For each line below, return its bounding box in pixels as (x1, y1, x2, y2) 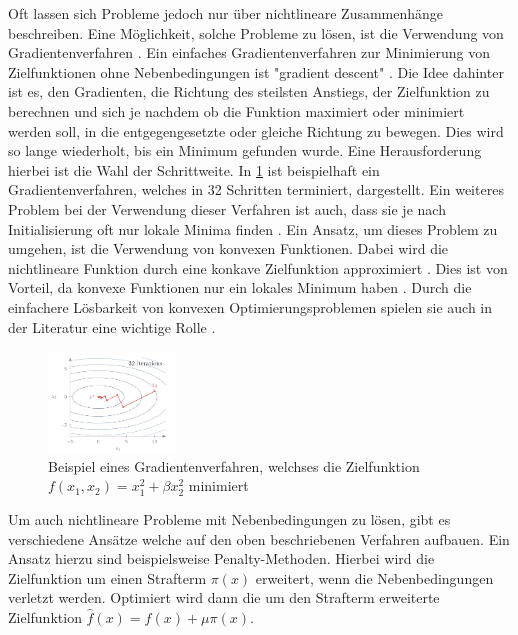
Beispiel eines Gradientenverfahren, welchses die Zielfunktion (48, 455, 420, 476)
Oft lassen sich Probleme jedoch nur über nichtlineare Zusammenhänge (8, 3, 444, 23)
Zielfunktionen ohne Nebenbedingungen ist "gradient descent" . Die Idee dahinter (8, 61, 504, 82)
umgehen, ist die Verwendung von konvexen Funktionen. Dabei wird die (8, 238, 449, 259)
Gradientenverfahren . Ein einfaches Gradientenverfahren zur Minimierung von (8, 42, 490, 63)
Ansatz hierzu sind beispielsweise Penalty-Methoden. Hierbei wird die (8, 548, 435, 569)
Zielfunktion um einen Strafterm (8, 567, 207, 588)
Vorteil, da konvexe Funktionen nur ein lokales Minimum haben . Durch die (8, 277, 472, 298)
